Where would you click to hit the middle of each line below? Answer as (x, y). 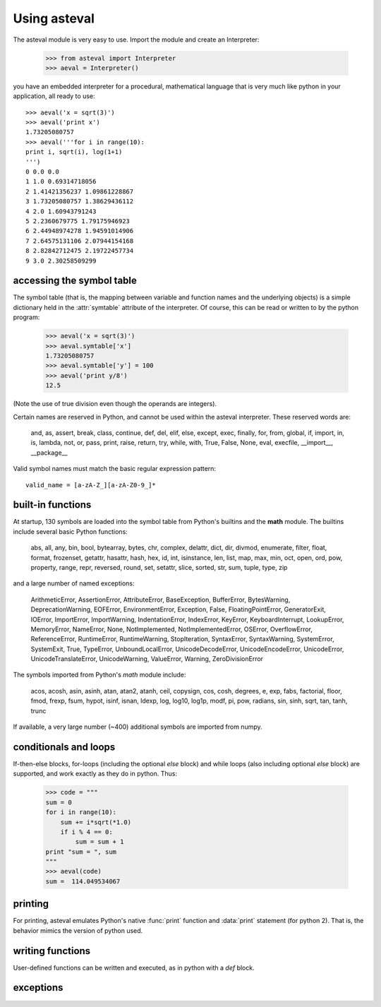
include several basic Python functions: (71, 531)
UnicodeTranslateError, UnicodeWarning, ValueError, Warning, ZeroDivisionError (147, 659)
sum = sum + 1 (99, 842)
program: (26, 317)
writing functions (52, 951)
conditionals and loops (64, 747)
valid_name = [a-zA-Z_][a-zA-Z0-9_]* (91, 485)
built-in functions (52, 505)
